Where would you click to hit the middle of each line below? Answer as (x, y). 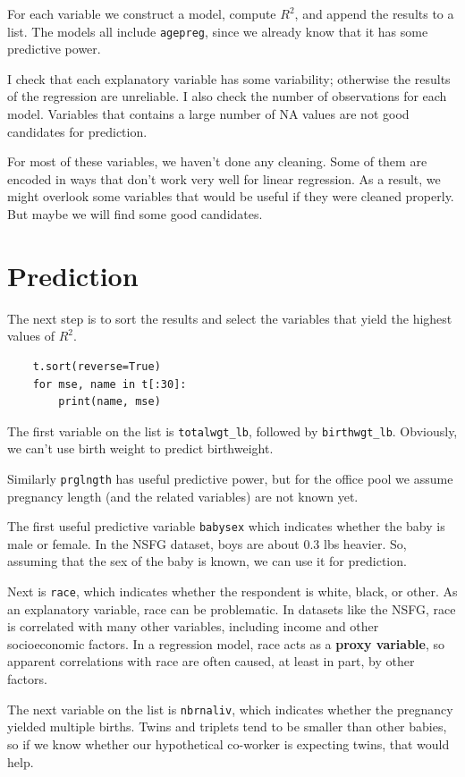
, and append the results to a (374, 13)
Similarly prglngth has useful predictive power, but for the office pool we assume (230, 478)
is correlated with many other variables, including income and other (193, 626)
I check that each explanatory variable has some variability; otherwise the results (229, 78)
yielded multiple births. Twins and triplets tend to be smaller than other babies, (227, 726)
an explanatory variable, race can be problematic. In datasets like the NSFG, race (232, 608)
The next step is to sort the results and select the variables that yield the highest (230, 318)
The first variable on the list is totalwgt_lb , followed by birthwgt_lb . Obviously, (232, 431)
